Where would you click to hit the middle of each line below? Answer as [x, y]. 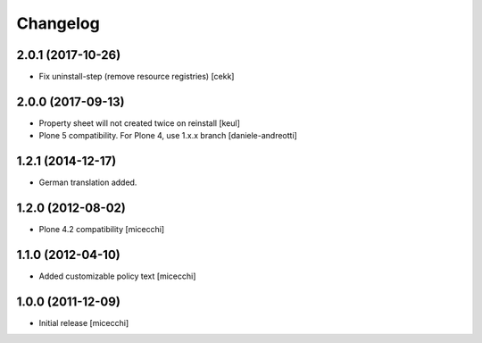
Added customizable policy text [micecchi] [117, 276]
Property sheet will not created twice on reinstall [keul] [140, 123]
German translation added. [88, 182]
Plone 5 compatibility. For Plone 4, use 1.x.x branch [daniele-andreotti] [168, 136]
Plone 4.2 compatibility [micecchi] [102, 230]
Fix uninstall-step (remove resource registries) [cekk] [137, 77]
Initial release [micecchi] [84, 322]
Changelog [58, 23]
